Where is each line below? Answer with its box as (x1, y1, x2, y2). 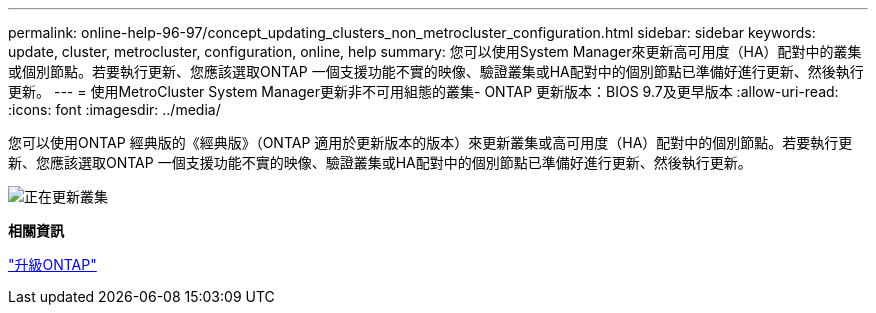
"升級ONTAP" (8, 256, 97, 273)
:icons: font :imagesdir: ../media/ (8, 101, 221, 118)
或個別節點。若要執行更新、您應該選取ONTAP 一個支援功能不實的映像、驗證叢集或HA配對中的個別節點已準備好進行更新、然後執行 (8, 63, 864, 80)
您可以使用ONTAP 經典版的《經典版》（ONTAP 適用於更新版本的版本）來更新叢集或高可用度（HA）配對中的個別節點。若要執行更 (8, 134, 853, 151)
